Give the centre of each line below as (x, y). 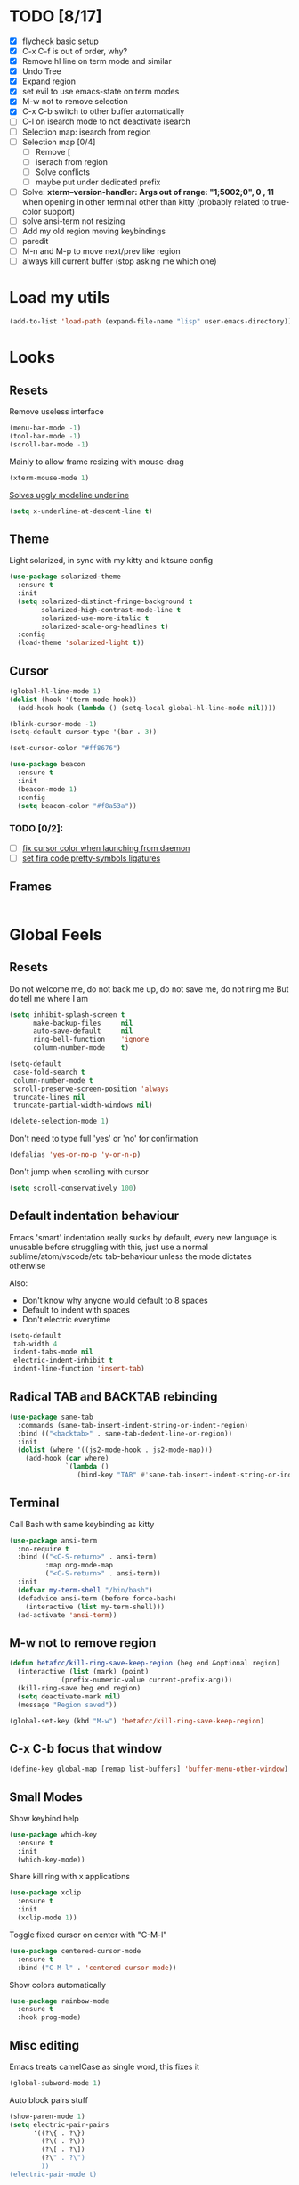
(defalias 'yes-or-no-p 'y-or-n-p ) (75, 1155)
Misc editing (44, 2046)
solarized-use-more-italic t (95, 618)
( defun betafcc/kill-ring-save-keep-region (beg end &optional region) (145, 1664)
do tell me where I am (49, 998)
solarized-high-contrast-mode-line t (111, 610)
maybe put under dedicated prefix (98, 182)
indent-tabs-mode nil (53, 1352)
